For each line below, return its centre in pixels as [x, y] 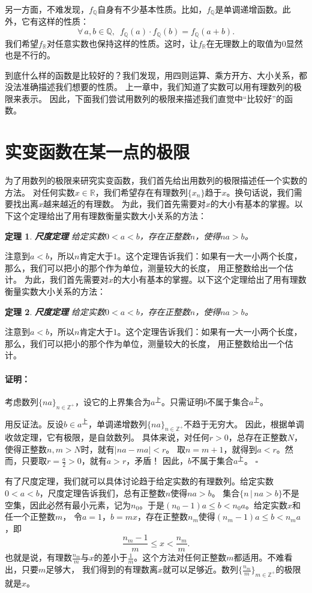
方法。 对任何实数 [40, 192]
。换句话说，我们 [260, 192]
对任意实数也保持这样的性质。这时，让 [122, 43]
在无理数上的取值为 [244, 43]
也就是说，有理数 [38, 557]
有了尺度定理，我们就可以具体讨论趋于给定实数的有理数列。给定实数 [139, 481]
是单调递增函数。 [249, 9]
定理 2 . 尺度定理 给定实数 [55, 311]
